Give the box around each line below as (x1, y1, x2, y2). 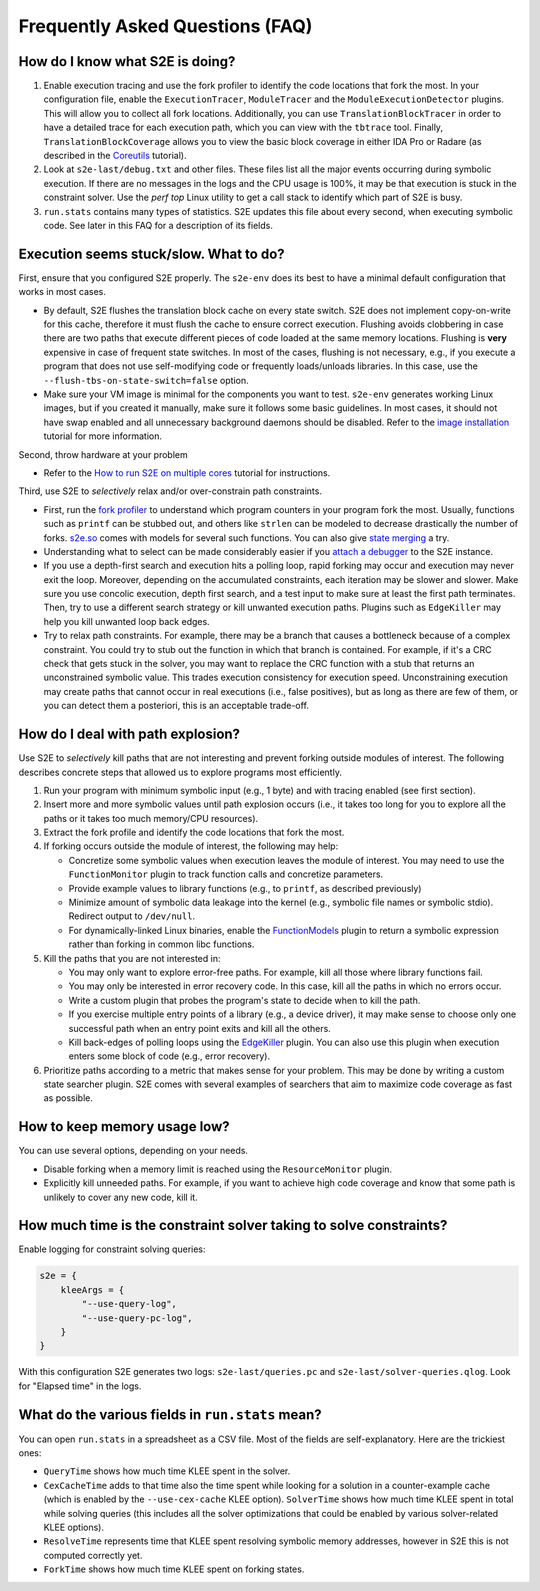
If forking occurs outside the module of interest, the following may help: (43, 840, 339, 852)
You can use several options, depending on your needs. (18, 1145, 249, 1157)
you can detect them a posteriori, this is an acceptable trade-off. (43, 700, 310, 712)
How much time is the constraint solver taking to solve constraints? (18, 1217, 448, 1234)
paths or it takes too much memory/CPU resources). (43, 812, 259, 824)
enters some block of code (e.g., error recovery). (68, 1050, 270, 1062)
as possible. (43, 1092, 94, 1104)
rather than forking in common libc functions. (68, 938, 255, 950)
